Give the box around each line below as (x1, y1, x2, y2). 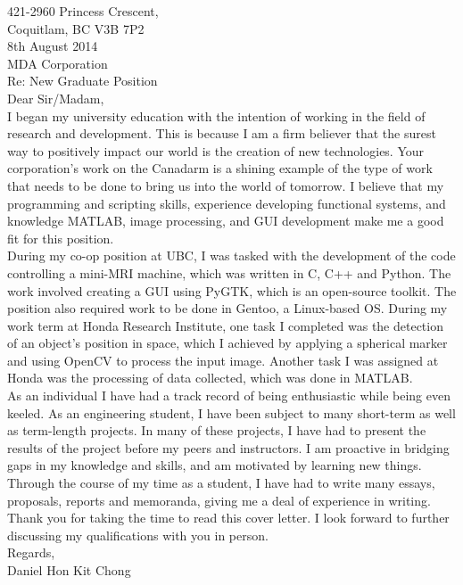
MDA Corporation (7, 54, 108, 72)
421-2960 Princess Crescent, (7, 2, 159, 20)
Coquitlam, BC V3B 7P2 (7, 19, 145, 37)
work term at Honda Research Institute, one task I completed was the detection (7, 316, 443, 334)
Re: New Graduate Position (7, 71, 158, 90)
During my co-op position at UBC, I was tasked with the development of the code (7, 246, 456, 265)
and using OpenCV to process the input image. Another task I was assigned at (7, 350, 439, 369)
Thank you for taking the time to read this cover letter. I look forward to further (7, 508, 450, 527)
